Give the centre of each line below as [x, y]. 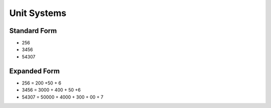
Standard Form [33, 31]
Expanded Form [35, 71]
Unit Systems [38, 13]
